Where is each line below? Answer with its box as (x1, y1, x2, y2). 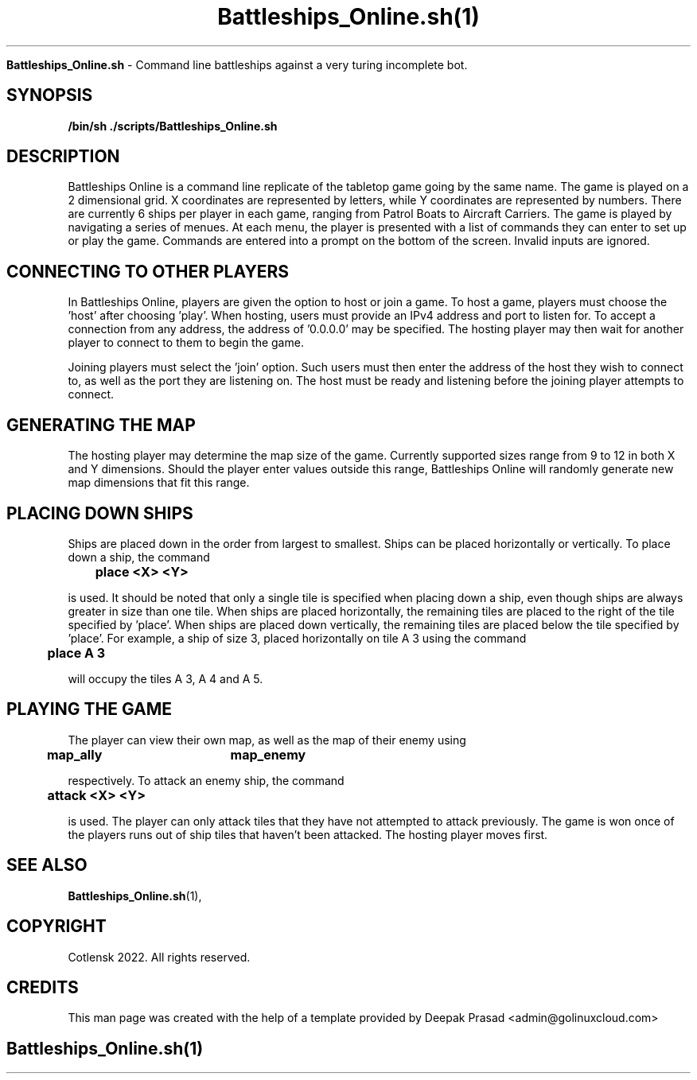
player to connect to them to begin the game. (68, 336, 304, 350)
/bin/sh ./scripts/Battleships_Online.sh (68, 118, 278, 133)
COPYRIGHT (6, 916, 107, 937)
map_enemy (230, 746, 306, 763)
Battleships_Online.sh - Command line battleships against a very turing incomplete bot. (6, 57, 468, 72)
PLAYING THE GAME (6, 699, 173, 720)
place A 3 (47, 644, 106, 661)
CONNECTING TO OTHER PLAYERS (6, 261, 290, 282)
